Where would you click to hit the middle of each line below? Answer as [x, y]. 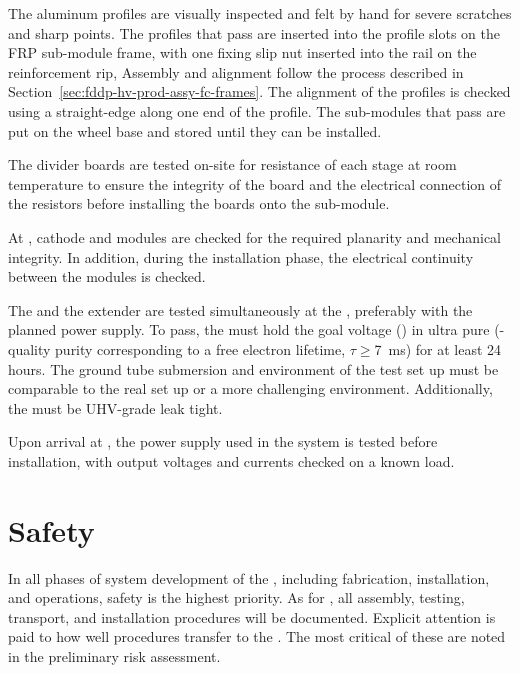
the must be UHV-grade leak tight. [115, 407]
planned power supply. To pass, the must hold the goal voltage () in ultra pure [249, 329]
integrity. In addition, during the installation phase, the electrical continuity [241, 256]
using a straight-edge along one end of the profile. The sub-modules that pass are [257, 110]
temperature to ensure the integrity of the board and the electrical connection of [255, 183]
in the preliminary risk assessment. [114, 655]
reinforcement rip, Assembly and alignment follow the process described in [236, 71]
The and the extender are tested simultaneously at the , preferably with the [240, 309]
